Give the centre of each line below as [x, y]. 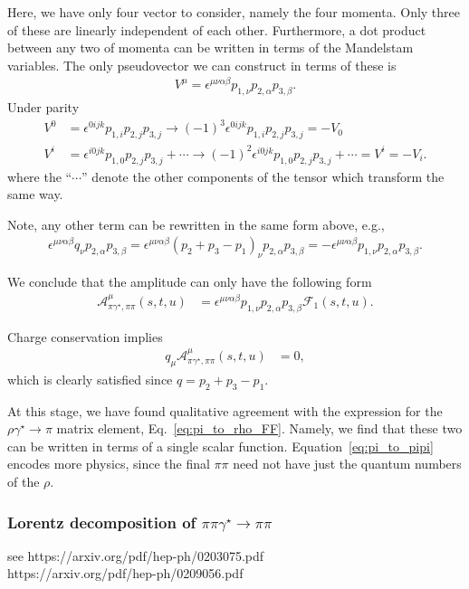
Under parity [43, 107]
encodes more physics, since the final [109, 464]
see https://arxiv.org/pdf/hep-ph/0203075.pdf [136, 555]
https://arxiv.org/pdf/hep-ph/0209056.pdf [125, 573]
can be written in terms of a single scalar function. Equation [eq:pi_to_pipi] [220, 446]
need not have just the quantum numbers [347, 464]
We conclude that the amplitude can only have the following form [190, 282]
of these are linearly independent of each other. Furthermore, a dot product [217, 29]
